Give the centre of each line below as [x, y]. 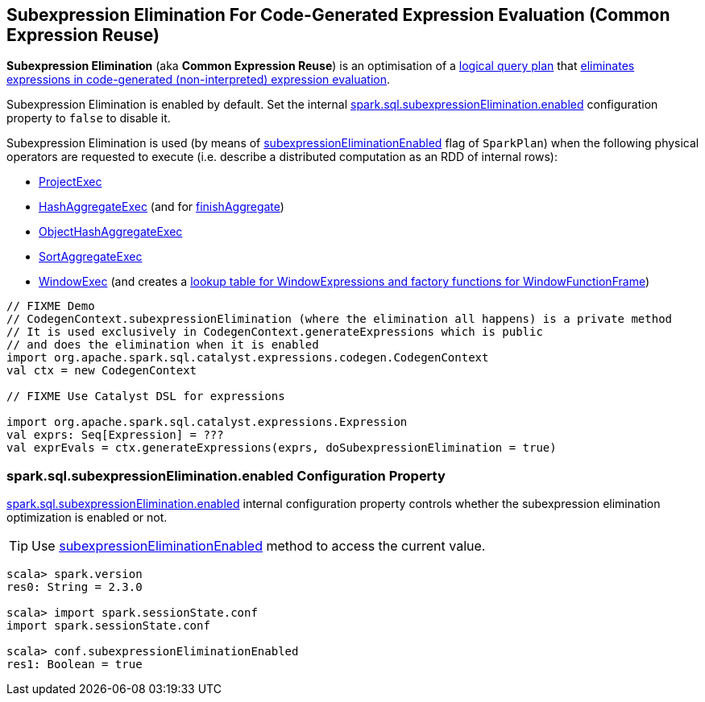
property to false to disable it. [89, 118]
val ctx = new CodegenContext [102, 371]
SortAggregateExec [91, 257]
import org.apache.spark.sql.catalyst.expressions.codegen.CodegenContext [248, 358]
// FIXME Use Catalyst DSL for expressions [146, 396]
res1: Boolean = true [75, 665]
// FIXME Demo [51, 306]
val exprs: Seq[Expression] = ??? [115, 435]
